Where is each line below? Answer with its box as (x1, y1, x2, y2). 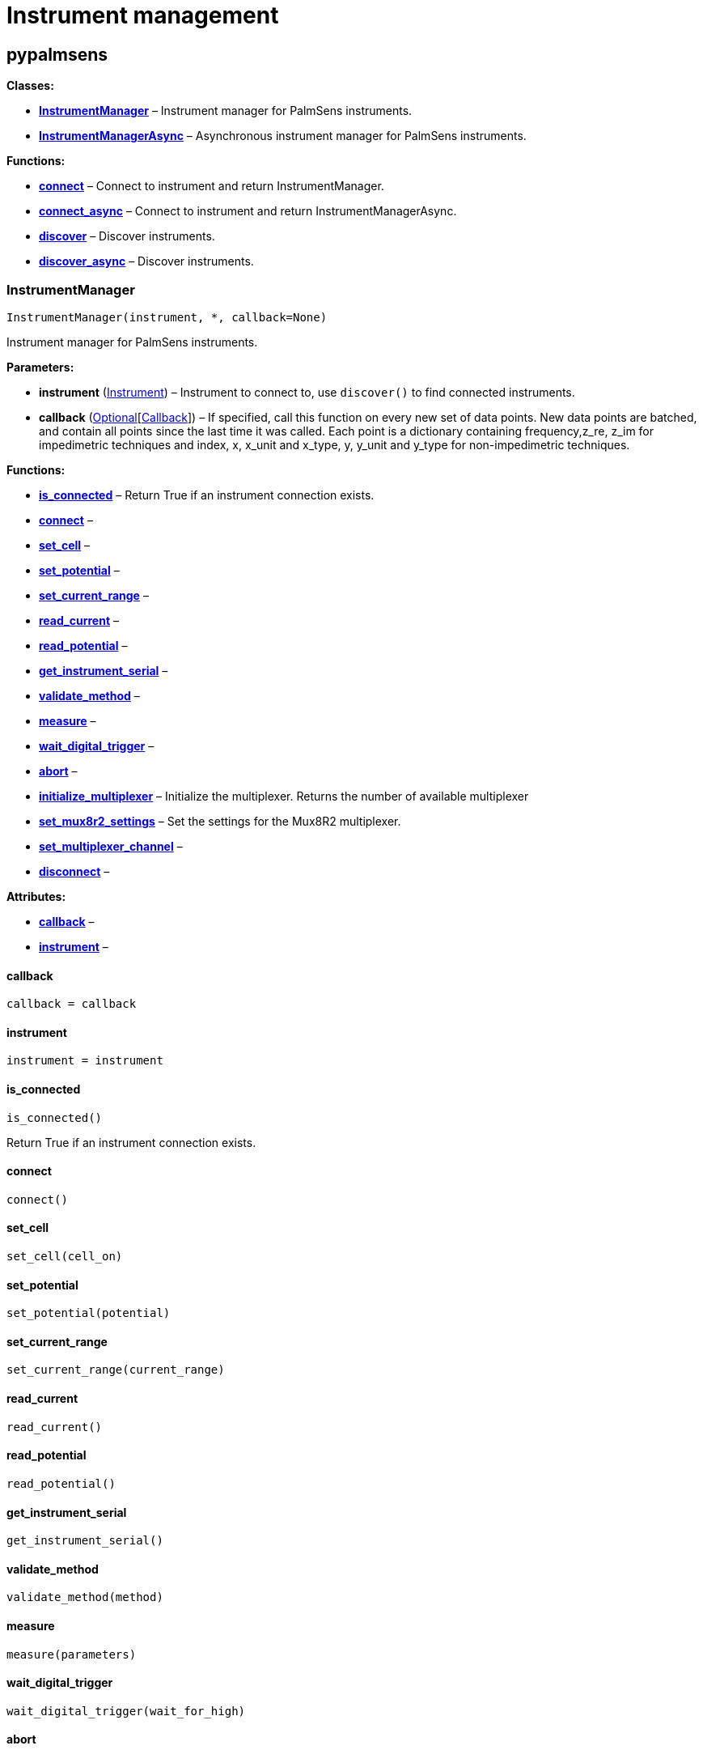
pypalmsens (6, 44, 108, 65)
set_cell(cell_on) (6, 1250, 123, 1264)
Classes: (6, 79, 54, 93)
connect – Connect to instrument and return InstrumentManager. (39, 179, 384, 193)
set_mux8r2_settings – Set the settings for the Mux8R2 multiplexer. (39, 813, 401, 828)
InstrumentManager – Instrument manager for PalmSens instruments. (39, 104, 413, 118)
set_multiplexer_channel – (39, 839, 183, 853)
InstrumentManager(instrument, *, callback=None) (6, 310, 328, 324)
